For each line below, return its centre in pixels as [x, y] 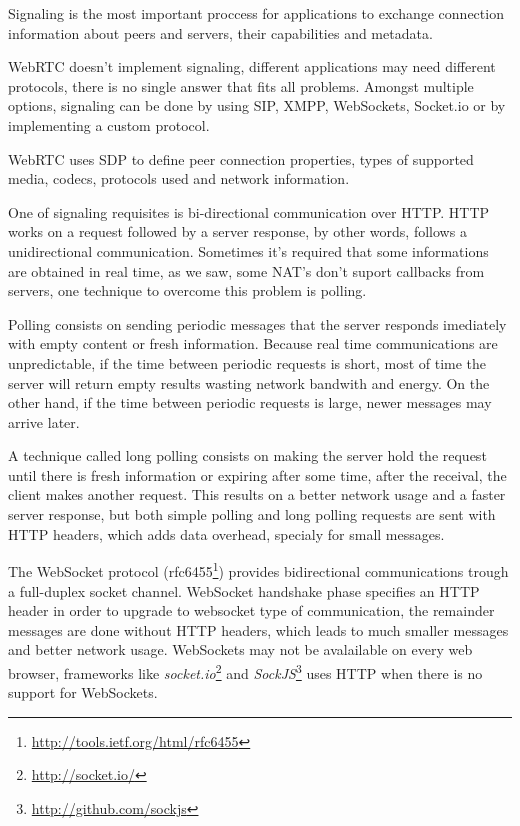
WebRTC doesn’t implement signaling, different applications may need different [252, 66]
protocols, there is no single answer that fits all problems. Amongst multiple [241, 85]
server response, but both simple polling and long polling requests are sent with [252, 514]
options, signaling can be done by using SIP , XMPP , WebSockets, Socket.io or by [257, 105]
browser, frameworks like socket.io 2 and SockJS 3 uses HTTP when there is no [245, 671]
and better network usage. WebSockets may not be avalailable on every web [240, 649]
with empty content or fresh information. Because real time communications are [253, 343]
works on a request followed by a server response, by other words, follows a [237, 231]
